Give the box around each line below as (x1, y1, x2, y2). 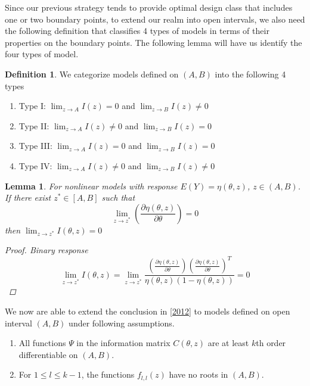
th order (256, 337, 286, 349)
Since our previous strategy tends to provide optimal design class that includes (5, 1, 293, 13)
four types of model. (5, 48, 79, 60)
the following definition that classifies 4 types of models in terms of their (5, 24, 269, 37)
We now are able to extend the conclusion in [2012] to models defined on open (5, 305, 290, 317)
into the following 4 (215, 67, 286, 80)
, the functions (81, 368, 135, 381)
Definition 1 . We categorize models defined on (5, 67, 179, 80)
